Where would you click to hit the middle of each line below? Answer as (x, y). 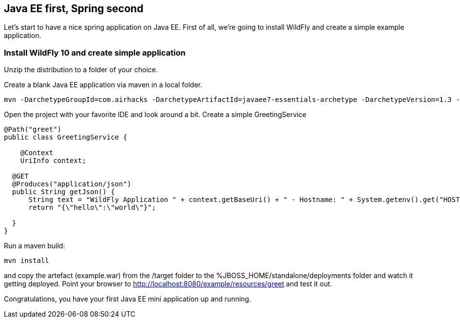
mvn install (27, 261)
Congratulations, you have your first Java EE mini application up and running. (128, 299)
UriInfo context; (53, 161)
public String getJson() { (63, 192)
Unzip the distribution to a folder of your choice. (81, 70)
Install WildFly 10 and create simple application (95, 52)
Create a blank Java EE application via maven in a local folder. (103, 85)
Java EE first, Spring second (74, 9)
